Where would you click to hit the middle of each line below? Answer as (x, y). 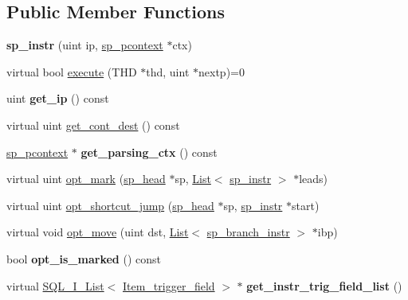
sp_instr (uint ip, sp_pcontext (85, 45)
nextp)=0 (222, 71)
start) (306, 205)
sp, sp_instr (253, 205)
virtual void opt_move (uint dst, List (98, 232)
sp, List (193, 179)
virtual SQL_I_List (55, 285)
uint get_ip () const (58, 98)
